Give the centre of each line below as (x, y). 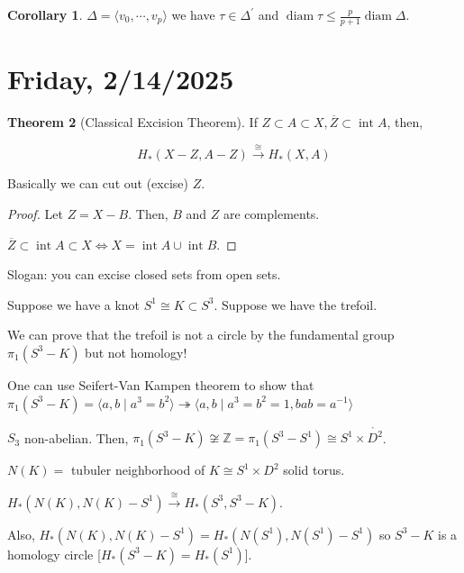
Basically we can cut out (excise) (98, 183)
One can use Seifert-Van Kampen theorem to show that (161, 384)
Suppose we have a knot (74, 304)
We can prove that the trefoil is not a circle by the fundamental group (201, 335)
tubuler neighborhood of (138, 470)
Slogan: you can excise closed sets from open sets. (144, 274)
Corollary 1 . (45, 14)
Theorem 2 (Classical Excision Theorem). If (132, 121)
